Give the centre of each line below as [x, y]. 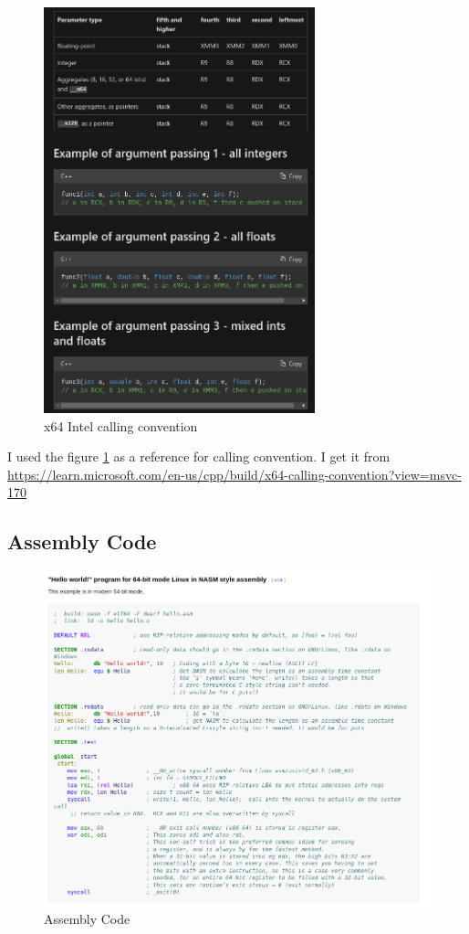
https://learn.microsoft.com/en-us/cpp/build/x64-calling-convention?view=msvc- [234, 474]
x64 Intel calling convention [121, 425]
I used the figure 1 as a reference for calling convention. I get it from [199, 456]
